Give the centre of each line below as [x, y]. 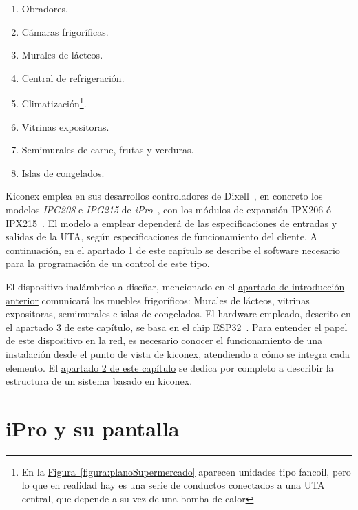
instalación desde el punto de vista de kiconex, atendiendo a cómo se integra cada [178, 353]
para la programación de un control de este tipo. [108, 263]
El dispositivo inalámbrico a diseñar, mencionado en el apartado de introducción [175, 286]
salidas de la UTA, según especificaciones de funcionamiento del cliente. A [162, 236]
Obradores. [45, 8]
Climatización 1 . [54, 103]
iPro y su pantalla [93, 428]
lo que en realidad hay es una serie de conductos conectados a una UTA [173, 485]
